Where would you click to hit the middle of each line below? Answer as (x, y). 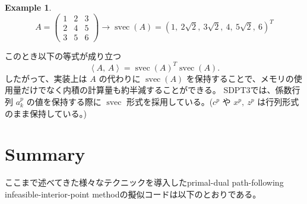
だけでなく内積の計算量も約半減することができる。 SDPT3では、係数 (156, 90)
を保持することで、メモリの (240, 78)
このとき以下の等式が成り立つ (63, 55)
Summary (45, 154)
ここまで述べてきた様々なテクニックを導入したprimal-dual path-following (144, 182)
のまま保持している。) (46, 113)
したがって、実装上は (46, 78)
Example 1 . (28, 7)
